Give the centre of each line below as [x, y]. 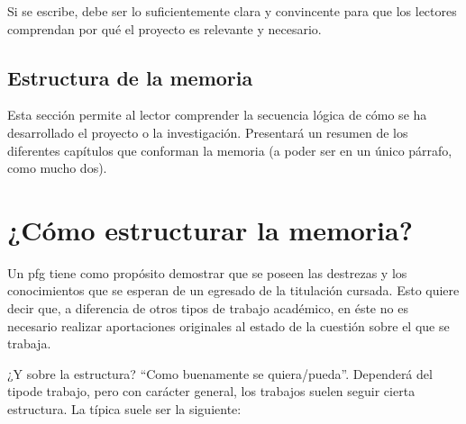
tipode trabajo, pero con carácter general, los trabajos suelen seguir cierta [211, 391]
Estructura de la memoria [130, 77]
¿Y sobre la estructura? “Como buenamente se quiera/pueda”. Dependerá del [220, 373]
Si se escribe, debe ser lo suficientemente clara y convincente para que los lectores [232, 11]
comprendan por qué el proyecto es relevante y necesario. [164, 28]
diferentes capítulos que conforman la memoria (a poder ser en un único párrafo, [230, 150]
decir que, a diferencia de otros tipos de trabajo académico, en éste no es [208, 308]
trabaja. [29, 343]
